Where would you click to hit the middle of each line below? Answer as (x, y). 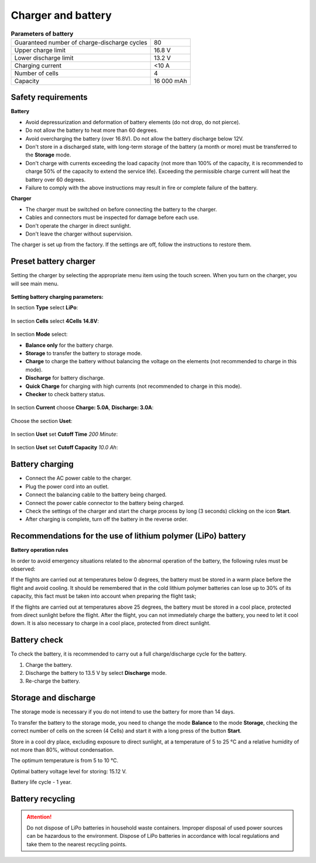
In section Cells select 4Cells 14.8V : (55, 321)
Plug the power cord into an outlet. (67, 486)
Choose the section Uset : (42, 421)
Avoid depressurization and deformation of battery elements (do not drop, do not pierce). (133, 122)
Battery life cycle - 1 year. (42, 782)
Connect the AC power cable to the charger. (78, 478)
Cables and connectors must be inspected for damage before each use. (112, 217)
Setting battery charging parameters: (57, 296)
